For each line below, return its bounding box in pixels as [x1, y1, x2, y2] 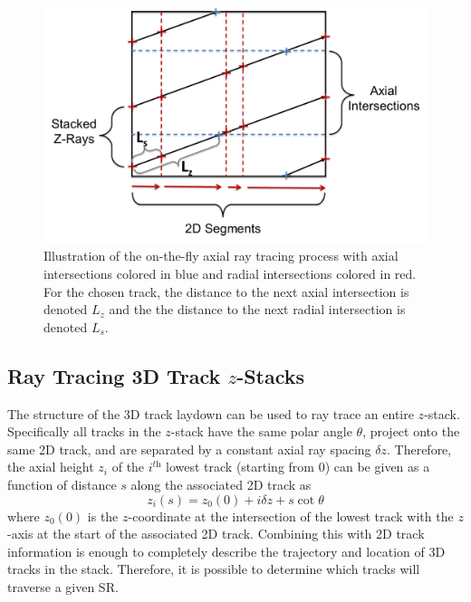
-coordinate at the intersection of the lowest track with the [128, 506, 454, 525]
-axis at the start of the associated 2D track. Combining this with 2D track [7, 524, 425, 543]
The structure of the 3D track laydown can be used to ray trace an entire [7, 404, 414, 423]
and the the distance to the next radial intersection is [109, 300, 406, 319]
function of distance [7, 475, 117, 493]
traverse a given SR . [7, 577, 119, 596]
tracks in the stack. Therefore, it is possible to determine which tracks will [7, 559, 420, 578]
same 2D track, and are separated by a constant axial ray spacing [7, 439, 371, 458]
